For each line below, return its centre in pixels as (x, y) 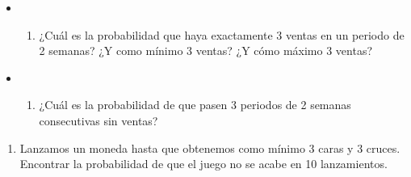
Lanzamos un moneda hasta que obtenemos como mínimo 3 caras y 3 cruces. (210, 147)
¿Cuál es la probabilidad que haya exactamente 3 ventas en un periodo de (222, 34)
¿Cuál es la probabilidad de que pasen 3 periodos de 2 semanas (195, 105)
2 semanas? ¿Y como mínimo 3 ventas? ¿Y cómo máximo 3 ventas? (206, 51)
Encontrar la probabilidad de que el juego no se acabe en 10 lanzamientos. (203, 164)
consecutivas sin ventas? (99, 120)
